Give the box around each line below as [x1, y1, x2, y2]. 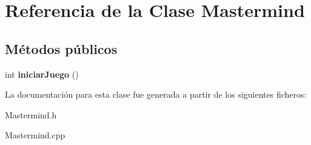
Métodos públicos [5, 39, 118, 58]
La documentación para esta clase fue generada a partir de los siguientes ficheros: [5, 88, 307, 101]
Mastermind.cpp [5, 129, 65, 141]
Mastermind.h [5, 108, 57, 121]
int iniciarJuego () [5, 67, 79, 80]
